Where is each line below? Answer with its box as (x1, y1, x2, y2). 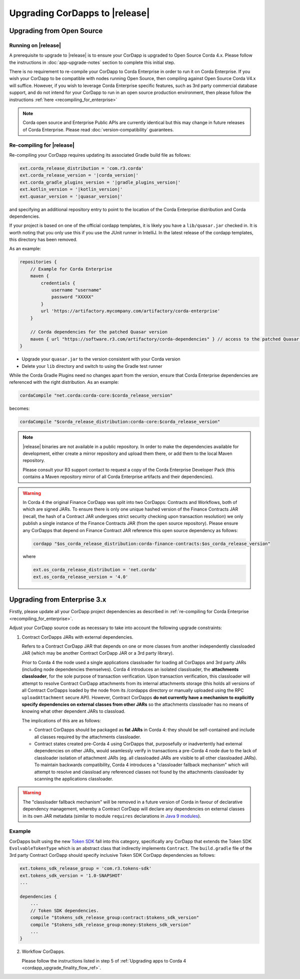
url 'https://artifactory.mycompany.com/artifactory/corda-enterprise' (40, 308, 220, 314)
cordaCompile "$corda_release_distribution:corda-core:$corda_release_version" (19, 419, 220, 425)
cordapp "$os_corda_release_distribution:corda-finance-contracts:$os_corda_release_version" (33, 541, 271, 547)
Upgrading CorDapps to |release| (9, 8, 150, 19)
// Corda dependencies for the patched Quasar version (30, 329, 167, 335)
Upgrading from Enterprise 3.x (9, 596, 106, 604)
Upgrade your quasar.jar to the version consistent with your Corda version (21, 356, 181, 362)
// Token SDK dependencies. (30, 907, 99, 913)
